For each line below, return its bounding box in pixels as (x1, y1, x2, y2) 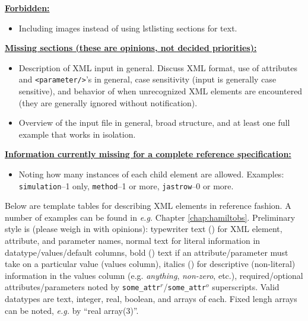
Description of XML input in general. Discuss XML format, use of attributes (18, 61, 298, 74)
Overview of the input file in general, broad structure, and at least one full (18, 116, 290, 129)
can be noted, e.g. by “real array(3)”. (5, 304, 139, 316)
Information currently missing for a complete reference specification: (5, 148, 291, 160)
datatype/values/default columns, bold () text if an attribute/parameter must (5, 246, 288, 258)
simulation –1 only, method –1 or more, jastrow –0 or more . (18, 179, 234, 192)
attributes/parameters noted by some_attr (5, 281, 161, 293)
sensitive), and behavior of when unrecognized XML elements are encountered (18, 85, 303, 97)
